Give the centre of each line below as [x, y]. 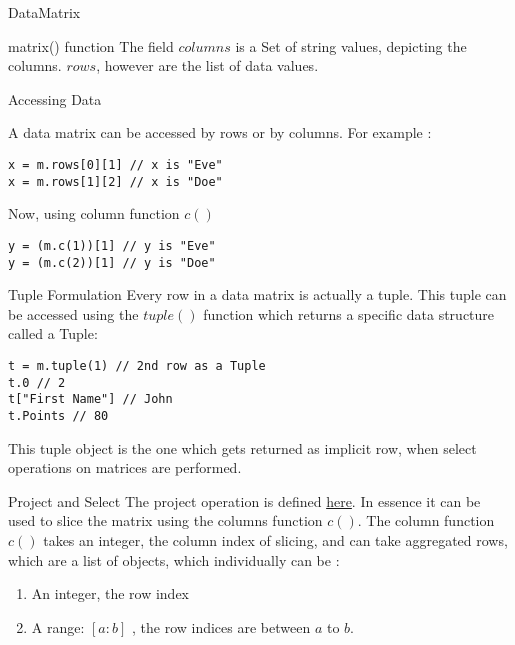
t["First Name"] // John [90, 399]
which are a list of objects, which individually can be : [174, 559]
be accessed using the [73, 313]
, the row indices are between [221, 626]
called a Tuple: [53, 333]
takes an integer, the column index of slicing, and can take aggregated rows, [275, 539]
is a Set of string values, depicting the [351, 45]
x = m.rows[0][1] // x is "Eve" [115, 164]
